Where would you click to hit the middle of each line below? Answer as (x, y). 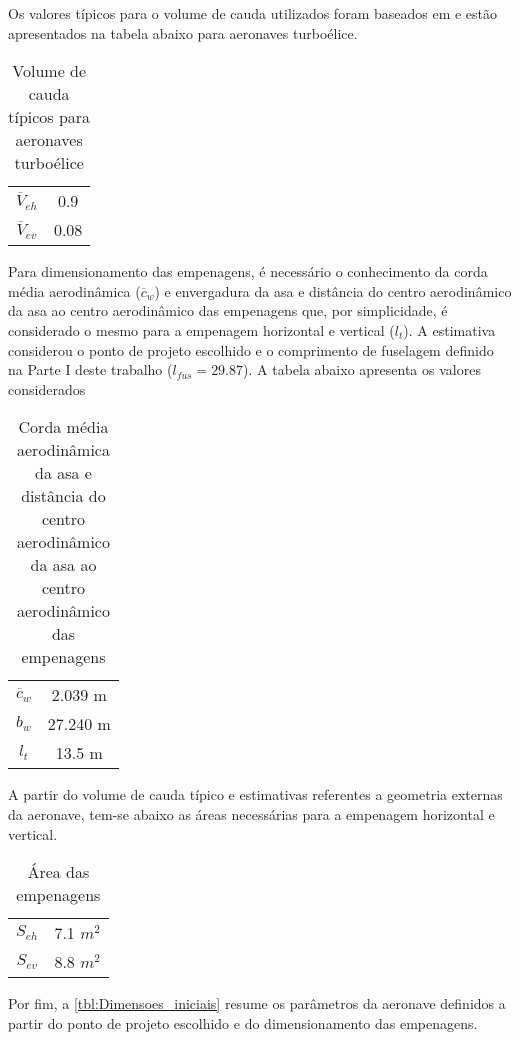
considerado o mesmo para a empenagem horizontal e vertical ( (201, 329)
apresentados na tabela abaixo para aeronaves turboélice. (183, 32)
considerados (47, 388)
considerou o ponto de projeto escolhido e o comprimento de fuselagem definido (251, 349)
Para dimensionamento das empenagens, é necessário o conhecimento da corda (248, 271)
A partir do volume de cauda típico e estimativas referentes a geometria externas (255, 794)
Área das (58, 872)
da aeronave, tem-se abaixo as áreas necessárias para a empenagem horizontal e (251, 813)
